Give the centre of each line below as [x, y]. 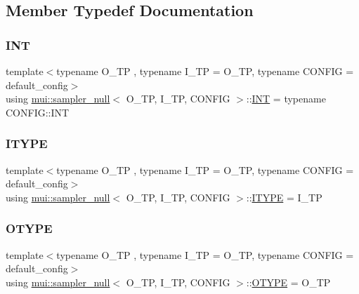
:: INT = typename [286, 99]
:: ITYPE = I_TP [284, 197]
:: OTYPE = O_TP [288, 282]
